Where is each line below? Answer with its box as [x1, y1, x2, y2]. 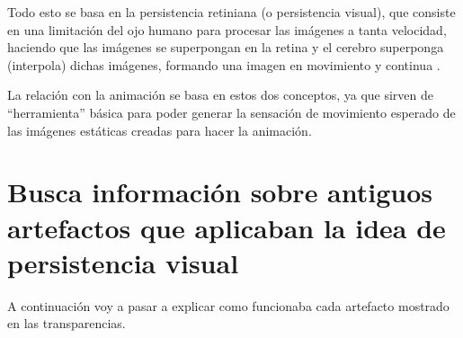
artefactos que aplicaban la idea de [7, 209, 446, 245]
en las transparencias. [7, 314, 126, 333]
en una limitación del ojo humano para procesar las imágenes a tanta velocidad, [7, 20, 447, 39]
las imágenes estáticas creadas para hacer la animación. [7, 120, 312, 139]
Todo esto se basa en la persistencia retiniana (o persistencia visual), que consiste [7, 3, 456, 21]
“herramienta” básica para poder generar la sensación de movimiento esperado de [7, 102, 456, 121]
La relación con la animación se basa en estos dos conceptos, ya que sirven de [7, 85, 434, 104]
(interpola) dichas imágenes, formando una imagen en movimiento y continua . [7, 55, 441, 74]
